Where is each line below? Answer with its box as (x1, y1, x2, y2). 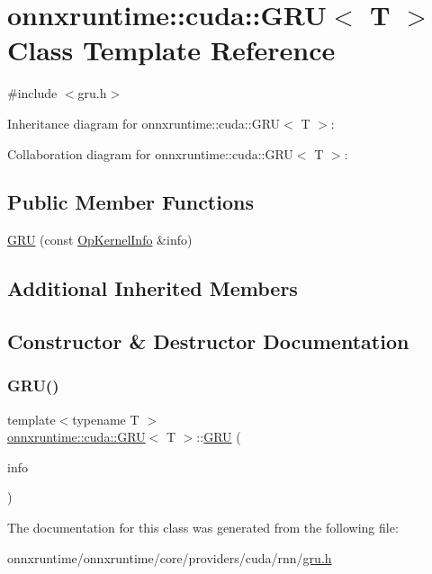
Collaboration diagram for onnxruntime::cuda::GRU (7, 144, 293, 163)
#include (7, 84, 58, 103)
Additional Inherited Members (7, 274, 298, 302)
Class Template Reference (7, 31, 336, 68)
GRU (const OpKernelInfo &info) (7, 230, 193, 249)
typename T (72, 409, 139, 428)
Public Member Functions (7, 188, 254, 216)
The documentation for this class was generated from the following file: (7, 518, 399, 537)
